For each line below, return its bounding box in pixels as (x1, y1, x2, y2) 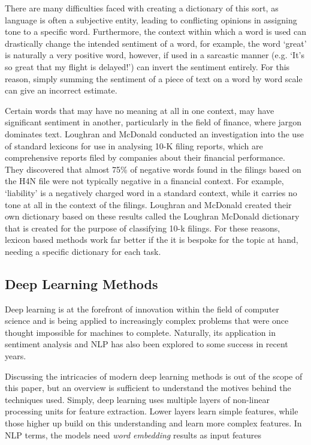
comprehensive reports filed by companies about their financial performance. (5, 151, 285, 164)
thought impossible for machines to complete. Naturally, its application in (5, 326, 276, 338)
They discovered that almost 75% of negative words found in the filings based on (5, 163, 301, 175)
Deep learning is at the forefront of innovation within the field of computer (5, 302, 279, 315)
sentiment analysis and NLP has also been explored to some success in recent (5, 338, 288, 350)
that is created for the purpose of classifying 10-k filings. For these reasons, (5, 221, 280, 234)
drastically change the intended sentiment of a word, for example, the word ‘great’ (5, 37, 307, 49)
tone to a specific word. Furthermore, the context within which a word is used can (5, 25, 307, 38)
